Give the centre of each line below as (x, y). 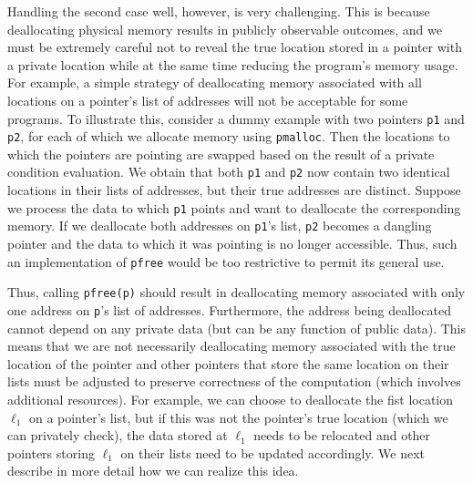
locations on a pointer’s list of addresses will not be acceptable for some (208, 100)
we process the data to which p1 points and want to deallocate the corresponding (234, 207)
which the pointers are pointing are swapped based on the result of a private (221, 154)
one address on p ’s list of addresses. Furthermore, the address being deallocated (230, 309)
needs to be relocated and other (342, 435)
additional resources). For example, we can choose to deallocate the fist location (231, 399)
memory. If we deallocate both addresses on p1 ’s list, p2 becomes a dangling (220, 226)
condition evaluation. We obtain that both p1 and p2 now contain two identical (229, 172)
